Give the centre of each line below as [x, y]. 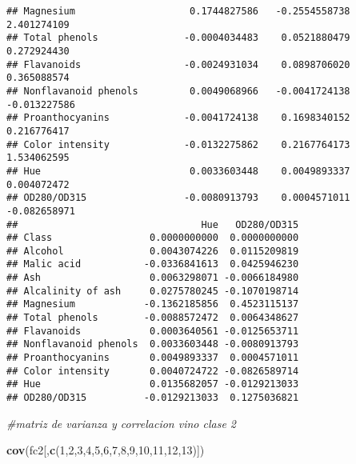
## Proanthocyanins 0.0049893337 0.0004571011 [153, 358]
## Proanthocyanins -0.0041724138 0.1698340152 [178, 118]
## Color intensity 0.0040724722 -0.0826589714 [153, 371]
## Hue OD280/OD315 [153, 224]
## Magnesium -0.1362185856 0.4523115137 [153, 304]
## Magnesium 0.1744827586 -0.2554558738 [178, 11]
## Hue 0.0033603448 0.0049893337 [178, 171]
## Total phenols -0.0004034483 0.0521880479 [178, 38]
